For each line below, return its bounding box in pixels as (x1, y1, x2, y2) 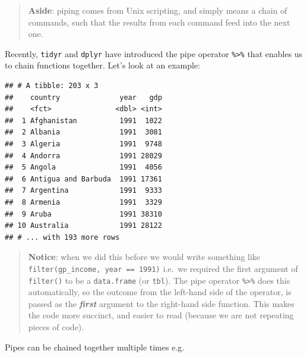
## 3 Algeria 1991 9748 (5, 140, 162, 148)
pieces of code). (28, 321, 84, 333)
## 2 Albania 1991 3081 (5, 128, 162, 137)
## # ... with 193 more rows (5, 233, 120, 242)
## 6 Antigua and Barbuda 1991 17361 (5, 174, 162, 183)
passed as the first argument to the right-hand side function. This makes (28, 297, 295, 309)
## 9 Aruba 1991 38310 (5, 209, 162, 218)
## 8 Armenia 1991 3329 (5, 198, 162, 206)
